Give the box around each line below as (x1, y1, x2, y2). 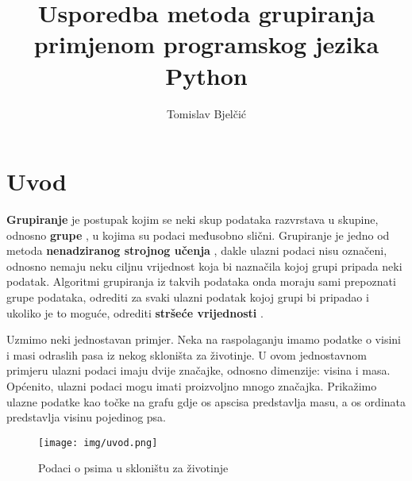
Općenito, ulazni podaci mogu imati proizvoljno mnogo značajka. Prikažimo (6, 377, 377, 394)
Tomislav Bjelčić (166, 105, 247, 121)
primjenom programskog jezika (33, 28, 379, 60)
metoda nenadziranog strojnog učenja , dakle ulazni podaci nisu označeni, (6, 242, 387, 259)
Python (165, 59, 248, 91)
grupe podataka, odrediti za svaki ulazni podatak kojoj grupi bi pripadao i (6, 289, 369, 305)
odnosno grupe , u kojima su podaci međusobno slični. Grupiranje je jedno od (6, 226, 390, 243)
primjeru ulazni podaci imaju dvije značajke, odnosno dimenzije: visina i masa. (6, 362, 391, 379)
